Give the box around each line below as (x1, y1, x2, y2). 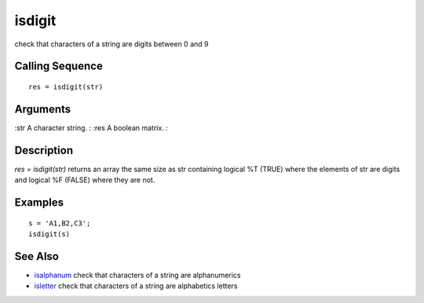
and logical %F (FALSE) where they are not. (14, 175, 155, 184)
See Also (14, 250, 59, 263)
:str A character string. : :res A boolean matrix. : (14, 122, 168, 133)
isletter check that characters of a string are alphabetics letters (34, 281, 238, 290)
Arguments (14, 102, 71, 115)
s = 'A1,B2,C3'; (28, 218, 91, 228)
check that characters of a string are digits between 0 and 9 (14, 39, 209, 49)
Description (14, 144, 74, 157)
